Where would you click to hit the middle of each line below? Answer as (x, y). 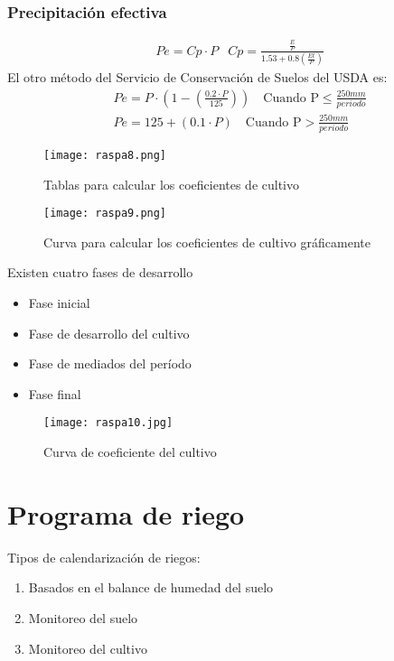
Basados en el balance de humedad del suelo (151, 587)
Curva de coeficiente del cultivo (130, 452)
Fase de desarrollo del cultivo (109, 333)
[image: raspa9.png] (105, 214)
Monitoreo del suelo (83, 617)
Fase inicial (59, 303)
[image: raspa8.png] (105, 155)
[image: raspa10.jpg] (108, 423)
